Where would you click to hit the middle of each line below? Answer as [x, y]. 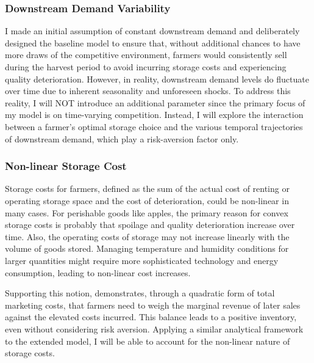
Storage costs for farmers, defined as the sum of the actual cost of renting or [147, 189]
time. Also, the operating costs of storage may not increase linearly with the [147, 236]
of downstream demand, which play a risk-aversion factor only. [122, 138]
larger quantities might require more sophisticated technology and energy [142, 260]
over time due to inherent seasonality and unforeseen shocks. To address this [148, 91]
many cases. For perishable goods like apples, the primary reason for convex [147, 212]
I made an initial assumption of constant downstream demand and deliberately [152, 31]
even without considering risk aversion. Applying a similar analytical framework [154, 328]
